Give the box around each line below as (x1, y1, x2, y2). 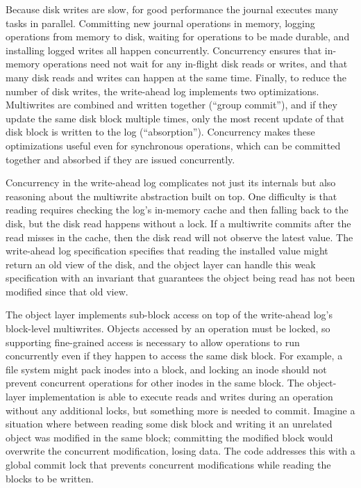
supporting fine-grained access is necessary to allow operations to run (6, 334, 300, 349)
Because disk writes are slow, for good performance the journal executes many (6, 2, 339, 16)
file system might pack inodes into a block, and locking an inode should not (6, 361, 327, 376)
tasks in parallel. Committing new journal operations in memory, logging (6, 15, 315, 30)
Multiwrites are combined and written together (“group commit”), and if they (6, 97, 337, 112)
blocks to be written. (6, 471, 94, 485)
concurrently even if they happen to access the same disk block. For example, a (6, 348, 343, 363)
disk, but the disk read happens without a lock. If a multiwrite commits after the (6, 215, 351, 230)
